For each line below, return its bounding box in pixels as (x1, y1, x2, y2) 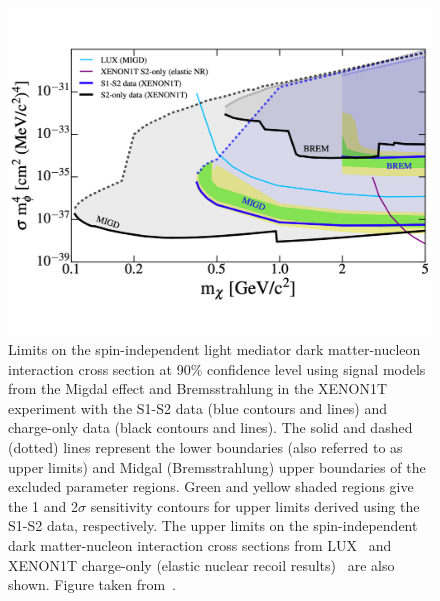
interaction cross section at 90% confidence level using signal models (8, 358, 426, 379)
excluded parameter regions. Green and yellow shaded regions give (8, 476, 414, 497)
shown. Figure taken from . (8, 574, 176, 595)
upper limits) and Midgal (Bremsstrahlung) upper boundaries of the (8, 456, 426, 477)
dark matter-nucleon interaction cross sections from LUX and (8, 535, 392, 556)
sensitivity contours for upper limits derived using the (90, 495, 420, 516)
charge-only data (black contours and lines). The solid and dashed (8, 417, 413, 438)
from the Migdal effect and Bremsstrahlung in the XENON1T (8, 378, 388, 399)
